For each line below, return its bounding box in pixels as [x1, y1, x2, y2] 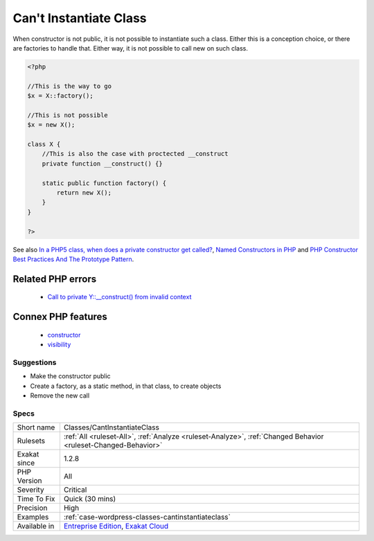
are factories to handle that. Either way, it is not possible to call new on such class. [12, 44, 249, 52]
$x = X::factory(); [27, 92, 93, 100]
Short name [17, 423, 55, 432]
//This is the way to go [27, 82, 112, 90]
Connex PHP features [12, 311, 107, 323]
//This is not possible [27, 111, 109, 119]
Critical [63, 485, 87, 495]
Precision [17, 503, 48, 513]
